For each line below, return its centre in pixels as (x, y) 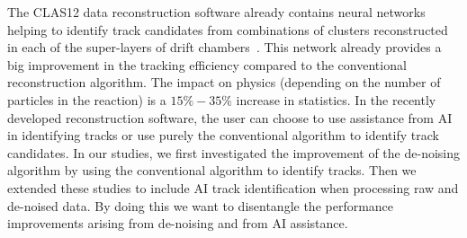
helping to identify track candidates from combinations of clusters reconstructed (228, 29)
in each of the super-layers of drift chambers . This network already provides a (225, 47)
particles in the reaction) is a (87, 99)
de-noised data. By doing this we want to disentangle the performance (201, 205)
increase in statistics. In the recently (336, 99)
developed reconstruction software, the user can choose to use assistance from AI (230, 117)
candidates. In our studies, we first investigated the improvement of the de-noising (234, 152)
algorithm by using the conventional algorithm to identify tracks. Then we (212, 170)
